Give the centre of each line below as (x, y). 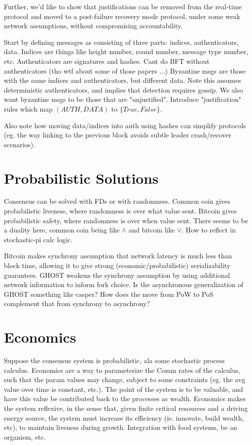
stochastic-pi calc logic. (38, 239)
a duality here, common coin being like (62, 230)
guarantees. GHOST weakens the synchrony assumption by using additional (117, 275)
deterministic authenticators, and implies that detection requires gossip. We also (124, 89)
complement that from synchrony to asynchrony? (77, 303)
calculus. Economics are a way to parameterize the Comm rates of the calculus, (122, 370)
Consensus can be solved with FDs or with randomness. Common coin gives (117, 201)
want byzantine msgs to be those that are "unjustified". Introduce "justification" (123, 99)
